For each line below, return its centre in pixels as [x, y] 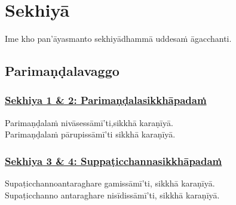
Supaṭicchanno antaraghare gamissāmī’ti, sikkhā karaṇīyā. [110, 183]
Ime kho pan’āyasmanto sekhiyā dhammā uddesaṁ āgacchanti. [118, 39]
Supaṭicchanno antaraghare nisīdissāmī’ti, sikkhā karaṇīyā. [112, 195]
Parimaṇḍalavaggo [62, 71]
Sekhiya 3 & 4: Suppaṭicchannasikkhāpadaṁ [114, 160]
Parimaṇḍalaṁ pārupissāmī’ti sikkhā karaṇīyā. [90, 134]
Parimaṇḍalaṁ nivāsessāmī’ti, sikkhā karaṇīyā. [89, 122]
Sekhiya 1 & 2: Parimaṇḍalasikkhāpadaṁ [106, 100]
